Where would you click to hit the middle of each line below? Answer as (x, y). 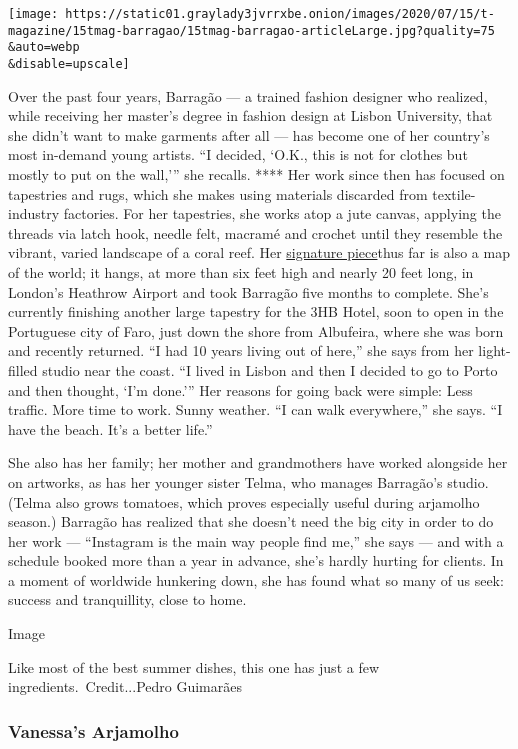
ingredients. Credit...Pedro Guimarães (125, 686)
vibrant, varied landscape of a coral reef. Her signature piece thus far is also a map (259, 252)
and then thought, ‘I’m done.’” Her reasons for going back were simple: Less (240, 389)
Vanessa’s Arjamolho (93, 730)
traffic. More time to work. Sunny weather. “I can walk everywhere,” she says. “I (255, 409)
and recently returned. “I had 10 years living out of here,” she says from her (241, 350)
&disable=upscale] (69, 63)
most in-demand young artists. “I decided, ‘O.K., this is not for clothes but (238, 154)
